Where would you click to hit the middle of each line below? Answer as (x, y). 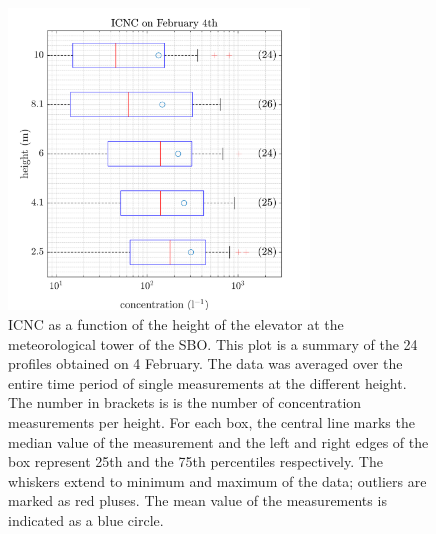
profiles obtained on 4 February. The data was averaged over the (205, 363)
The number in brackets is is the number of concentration (185, 402)
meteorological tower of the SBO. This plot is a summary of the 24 (213, 343)
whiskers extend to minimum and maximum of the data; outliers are (217, 480)
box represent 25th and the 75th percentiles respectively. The (195, 461)
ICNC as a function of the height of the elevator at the (176, 323)
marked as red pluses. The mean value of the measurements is (197, 500)
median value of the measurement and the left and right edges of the (218, 441)
